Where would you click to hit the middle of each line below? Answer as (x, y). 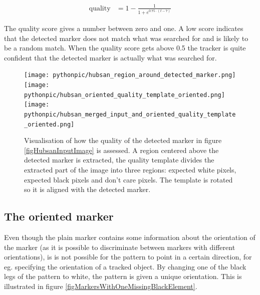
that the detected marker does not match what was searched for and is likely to (126, 38)
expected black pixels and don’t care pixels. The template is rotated (128, 179)
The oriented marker (59, 216)
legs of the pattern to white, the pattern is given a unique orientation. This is (123, 276)
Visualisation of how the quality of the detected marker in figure (123, 140)
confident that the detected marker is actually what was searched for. (110, 57)
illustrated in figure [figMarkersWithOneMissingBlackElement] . (101, 286)
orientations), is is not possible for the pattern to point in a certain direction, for (128, 257)
